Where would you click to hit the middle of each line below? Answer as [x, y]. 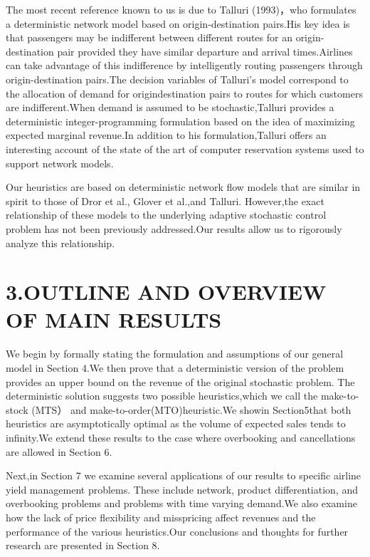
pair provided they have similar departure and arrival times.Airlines [205, 51]
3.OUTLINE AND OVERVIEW [166, 292]
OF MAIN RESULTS [114, 319]
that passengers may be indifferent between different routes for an [149, 37]
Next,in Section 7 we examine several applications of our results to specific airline [184, 475]
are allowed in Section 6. [59, 451]
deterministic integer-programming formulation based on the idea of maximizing [180, 121]
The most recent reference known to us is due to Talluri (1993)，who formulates [181, 9]
